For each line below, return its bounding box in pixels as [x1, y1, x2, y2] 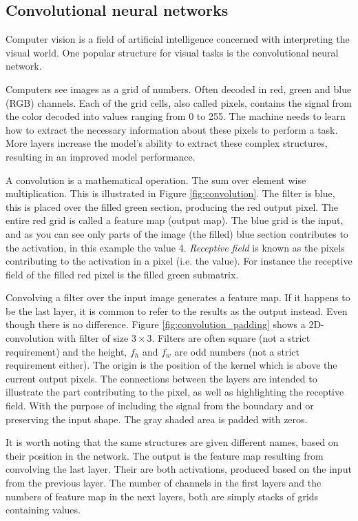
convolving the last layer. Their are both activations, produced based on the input [6, 462, 352, 476]
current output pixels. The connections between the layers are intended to [6, 371, 317, 385]
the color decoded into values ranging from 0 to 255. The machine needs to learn [6, 109, 346, 123]
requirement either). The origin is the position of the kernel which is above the [6, 358, 337, 372]
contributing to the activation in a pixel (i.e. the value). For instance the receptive [6, 254, 352, 268]
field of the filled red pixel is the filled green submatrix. [6, 267, 239, 281]
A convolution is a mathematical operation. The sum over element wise [6, 172, 306, 187]
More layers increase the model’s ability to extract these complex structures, [6, 136, 328, 150]
